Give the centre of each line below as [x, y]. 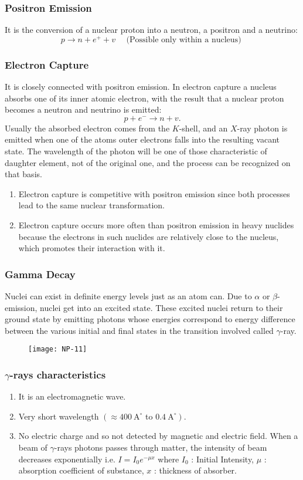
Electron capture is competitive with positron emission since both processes [154, 193]
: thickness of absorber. [195, 470]
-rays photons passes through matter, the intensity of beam [161, 447]
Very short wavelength [59, 416]
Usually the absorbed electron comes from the [87, 128]
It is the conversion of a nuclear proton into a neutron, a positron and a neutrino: [151, 30]
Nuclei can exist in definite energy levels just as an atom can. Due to [128, 296]
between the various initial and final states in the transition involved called [139, 330]
